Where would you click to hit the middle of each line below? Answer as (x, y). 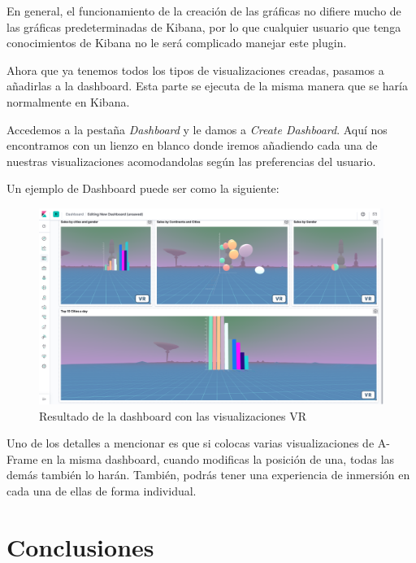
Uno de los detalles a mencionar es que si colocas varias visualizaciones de (191, 443)
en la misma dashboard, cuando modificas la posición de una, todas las (218, 458)
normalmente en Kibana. (68, 101)
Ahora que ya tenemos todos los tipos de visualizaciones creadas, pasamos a (195, 70)
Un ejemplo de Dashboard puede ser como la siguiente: (143, 188)
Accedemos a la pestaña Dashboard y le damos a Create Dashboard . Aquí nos (197, 129)
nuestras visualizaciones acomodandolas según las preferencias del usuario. (191, 161)
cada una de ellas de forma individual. (102, 490)
